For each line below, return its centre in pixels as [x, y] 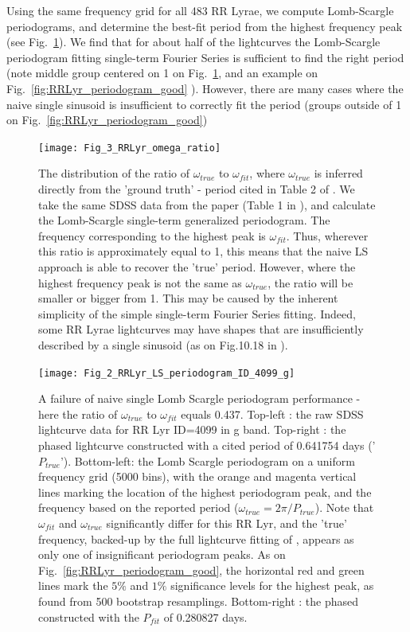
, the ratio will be [310, 282]
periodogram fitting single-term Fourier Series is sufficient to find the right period [205, 57]
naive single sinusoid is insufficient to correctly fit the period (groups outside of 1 [204, 104]
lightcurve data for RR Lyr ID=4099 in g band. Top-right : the [192, 429]
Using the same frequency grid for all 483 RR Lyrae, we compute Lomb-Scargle [200, 10]
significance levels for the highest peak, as [272, 585]
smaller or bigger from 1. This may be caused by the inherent [188, 298]
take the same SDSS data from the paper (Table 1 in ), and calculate [207, 204]
